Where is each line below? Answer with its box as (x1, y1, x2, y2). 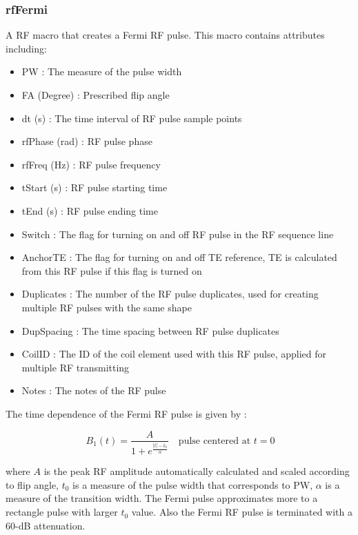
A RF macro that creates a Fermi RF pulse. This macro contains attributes (6, 28, 325, 42)
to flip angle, (6, 477, 59, 492)
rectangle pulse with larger (6, 505, 118, 519)
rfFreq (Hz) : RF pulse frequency (21, 157, 161, 171)
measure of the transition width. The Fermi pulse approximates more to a (6, 491, 318, 505)
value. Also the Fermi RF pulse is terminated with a (131, 505, 352, 519)
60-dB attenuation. (6, 518, 86, 532)
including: (6, 41, 47, 55)
